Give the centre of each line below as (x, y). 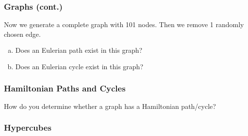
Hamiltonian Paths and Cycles (65, 88)
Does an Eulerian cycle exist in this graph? (79, 66)
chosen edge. (22, 34)
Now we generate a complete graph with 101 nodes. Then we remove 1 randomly (124, 24)
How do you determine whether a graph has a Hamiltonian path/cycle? (110, 106)
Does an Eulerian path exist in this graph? (79, 50)
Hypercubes (28, 128)
